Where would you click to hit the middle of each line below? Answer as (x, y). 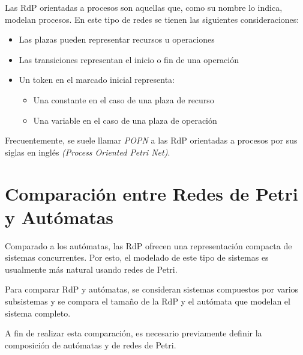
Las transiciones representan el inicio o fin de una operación (129, 59)
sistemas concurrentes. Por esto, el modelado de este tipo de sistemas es (137, 257)
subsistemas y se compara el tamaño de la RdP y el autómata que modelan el (148, 301)
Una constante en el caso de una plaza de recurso (124, 99)
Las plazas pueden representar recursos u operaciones (117, 39)
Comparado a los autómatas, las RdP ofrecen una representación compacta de (148, 245)
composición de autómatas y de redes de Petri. (91, 344)
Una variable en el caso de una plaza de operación (125, 120)
